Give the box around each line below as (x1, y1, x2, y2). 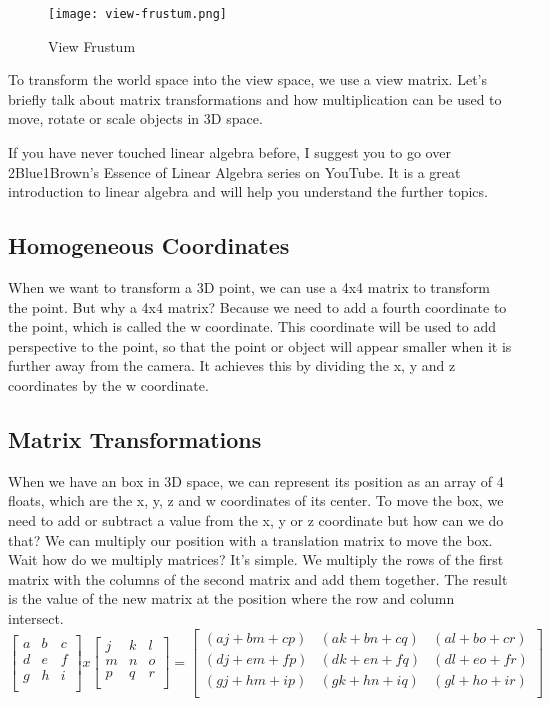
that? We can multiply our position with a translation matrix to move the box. (8, 529, 493, 550)
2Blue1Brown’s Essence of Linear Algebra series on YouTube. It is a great (8, 161, 461, 182)
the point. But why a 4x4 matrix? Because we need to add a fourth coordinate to (8, 296, 507, 317)
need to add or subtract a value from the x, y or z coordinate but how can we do (8, 509, 504, 530)
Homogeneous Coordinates (8, 230, 290, 261)
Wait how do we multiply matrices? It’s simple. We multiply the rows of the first (8, 549, 504, 570)
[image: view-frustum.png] (48, 7, 227, 21)
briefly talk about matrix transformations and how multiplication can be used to (8, 88, 502, 109)
